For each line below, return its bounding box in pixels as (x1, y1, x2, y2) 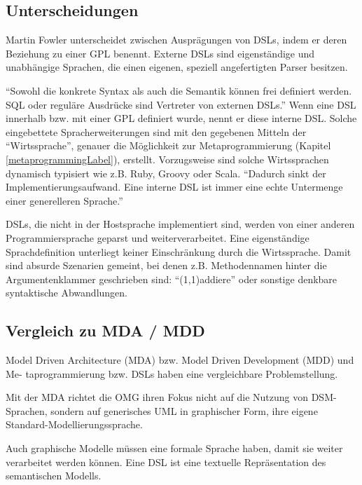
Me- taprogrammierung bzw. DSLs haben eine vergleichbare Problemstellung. (6, 366, 338, 381)
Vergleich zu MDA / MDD (6, 320, 205, 341)
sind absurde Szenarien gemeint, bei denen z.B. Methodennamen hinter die (6, 258, 327, 273)
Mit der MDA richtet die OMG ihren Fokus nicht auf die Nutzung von (6, 390, 308, 404)
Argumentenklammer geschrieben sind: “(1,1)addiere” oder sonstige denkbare (6, 271, 337, 286)
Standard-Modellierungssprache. (6, 417, 143, 432)
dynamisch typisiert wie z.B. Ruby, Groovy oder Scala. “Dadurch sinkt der (6, 165, 326, 180)
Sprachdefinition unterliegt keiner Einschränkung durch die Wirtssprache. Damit (6, 244, 351, 259)
